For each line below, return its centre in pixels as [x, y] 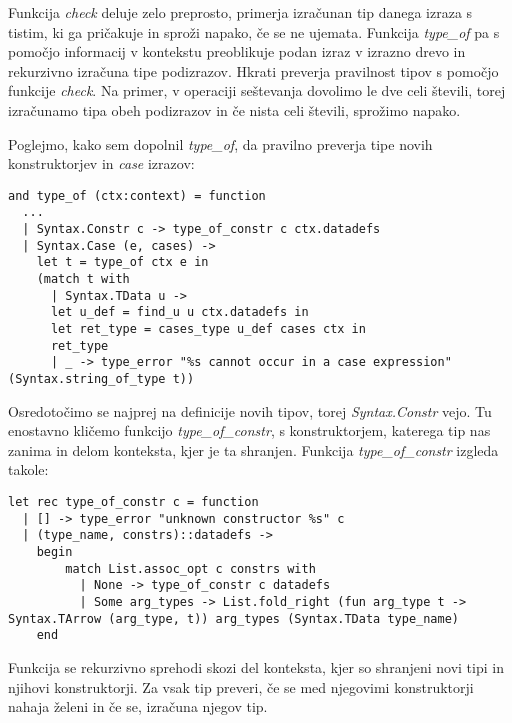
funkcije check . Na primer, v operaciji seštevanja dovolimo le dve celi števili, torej [257, 90]
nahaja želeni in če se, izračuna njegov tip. [138, 706]
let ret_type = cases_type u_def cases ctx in [208, 329]
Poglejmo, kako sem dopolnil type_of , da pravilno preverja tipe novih [220, 143]
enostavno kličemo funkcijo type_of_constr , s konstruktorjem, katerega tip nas [249, 430]
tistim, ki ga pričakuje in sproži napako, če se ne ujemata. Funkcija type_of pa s [254, 31]
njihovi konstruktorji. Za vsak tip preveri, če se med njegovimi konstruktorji [241, 686]
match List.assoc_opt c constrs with [190, 568]
